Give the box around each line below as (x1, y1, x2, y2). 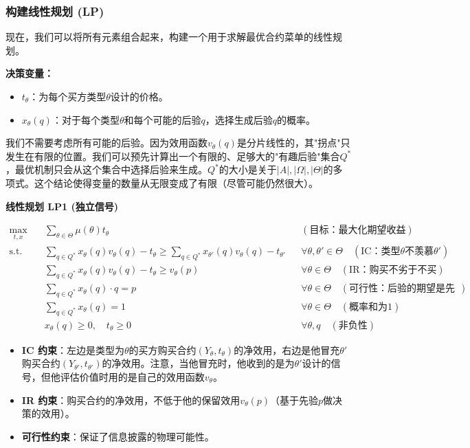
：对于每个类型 (52, 112, 120, 126)
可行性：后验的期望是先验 (349, 284, 456, 294)
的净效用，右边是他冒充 (234, 342, 340, 357)
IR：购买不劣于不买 (349, 265, 437, 276)
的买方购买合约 (128, 342, 197, 357)
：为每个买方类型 (29, 89, 107, 103)
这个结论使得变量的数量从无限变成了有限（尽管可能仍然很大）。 (34, 175, 318, 190)
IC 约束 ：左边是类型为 (21, 342, 124, 357)
